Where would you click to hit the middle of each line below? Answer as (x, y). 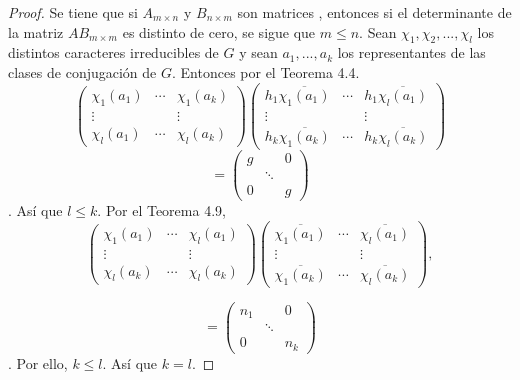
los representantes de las (411, 52)
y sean (258, 52)
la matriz (36, 31)
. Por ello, (38, 362)
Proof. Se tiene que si (73, 12)
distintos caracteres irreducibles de (113, 52)
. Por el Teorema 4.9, (161, 209)
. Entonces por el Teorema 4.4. (265, 71)
